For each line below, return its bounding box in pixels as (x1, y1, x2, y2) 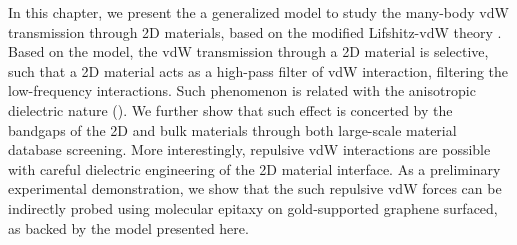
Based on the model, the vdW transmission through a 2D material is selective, (8, 41, 489, 62)
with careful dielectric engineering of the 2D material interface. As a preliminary (8, 158, 501, 179)
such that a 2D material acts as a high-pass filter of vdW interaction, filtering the (8, 60, 509, 81)
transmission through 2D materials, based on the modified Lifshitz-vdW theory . (8, 21, 502, 42)
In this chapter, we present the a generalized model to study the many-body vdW (8, 2, 509, 22)
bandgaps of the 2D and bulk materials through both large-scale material (8, 119, 457, 140)
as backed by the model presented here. (8, 217, 249, 238)
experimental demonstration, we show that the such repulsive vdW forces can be (8, 178, 502, 199)
